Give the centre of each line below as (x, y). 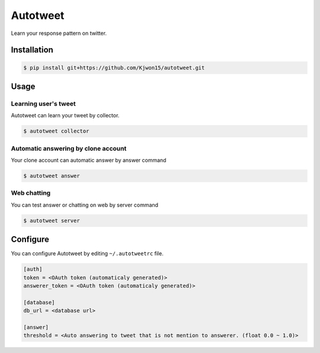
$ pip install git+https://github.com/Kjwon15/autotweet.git (114, 68)
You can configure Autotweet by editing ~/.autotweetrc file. (87, 253)
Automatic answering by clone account (69, 148)
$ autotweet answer (52, 176)
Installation (32, 50)
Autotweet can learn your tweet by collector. (65, 115)
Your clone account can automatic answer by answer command (89, 161)
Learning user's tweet (44, 104)
